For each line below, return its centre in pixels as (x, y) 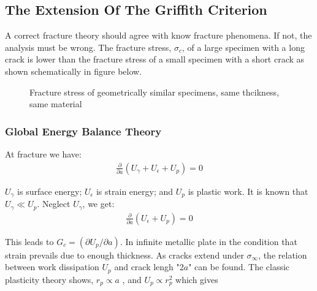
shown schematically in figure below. (74, 71)
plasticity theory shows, (49, 279)
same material (56, 104)
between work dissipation (52, 267)
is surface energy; (50, 191)
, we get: (98, 204)
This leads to (29, 241)
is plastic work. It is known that (248, 191)
